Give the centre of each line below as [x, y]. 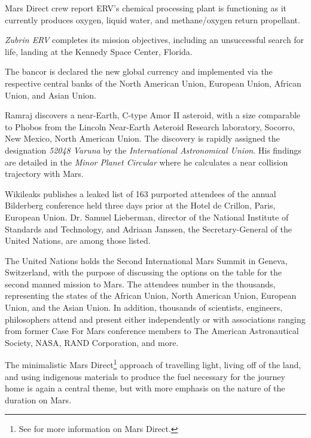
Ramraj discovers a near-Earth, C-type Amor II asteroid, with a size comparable [153, 115]
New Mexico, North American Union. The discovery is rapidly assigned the [142, 138]
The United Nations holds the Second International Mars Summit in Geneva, [146, 260]
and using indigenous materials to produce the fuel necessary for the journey [145, 376]
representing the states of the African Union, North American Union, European [151, 295]
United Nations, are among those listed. [78, 241]
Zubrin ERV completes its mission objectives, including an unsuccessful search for [155, 40]
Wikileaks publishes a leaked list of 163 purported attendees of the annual [141, 193]
